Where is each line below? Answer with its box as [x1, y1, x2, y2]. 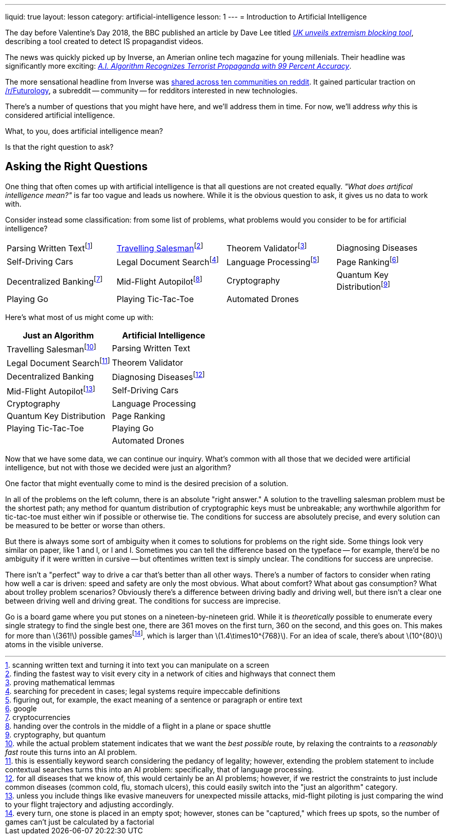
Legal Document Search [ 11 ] [7, 356, 110, 369]
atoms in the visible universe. [5, 640, 104, 649]
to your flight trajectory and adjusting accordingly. [5, 800, 174, 809]
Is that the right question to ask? [5, 143, 114, 151]
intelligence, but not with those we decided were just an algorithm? [5, 463, 231, 472]
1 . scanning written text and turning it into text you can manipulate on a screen [5, 660, 269, 669]
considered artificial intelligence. [5, 111, 115, 119]
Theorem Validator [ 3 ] [227, 241, 307, 254]
